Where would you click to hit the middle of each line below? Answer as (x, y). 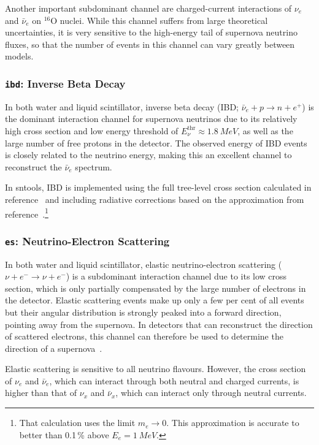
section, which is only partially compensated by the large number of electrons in (156, 288)
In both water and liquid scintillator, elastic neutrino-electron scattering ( (144, 264)
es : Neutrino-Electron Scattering (87, 241)
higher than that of (41, 393)
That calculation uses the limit (77, 423)
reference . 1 (27, 213)
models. (19, 56)
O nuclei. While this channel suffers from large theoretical (159, 20)
